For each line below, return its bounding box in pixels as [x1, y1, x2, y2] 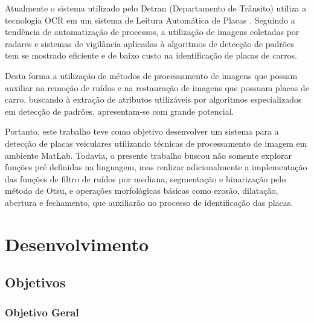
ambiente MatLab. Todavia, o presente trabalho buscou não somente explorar [5, 149, 292, 161]
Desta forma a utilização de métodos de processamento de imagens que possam [5, 69, 298, 82]
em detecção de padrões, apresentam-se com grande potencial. [5, 104, 234, 117]
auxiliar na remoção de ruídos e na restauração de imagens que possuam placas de [5, 81, 309, 94]
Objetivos [5, 273, 66, 292]
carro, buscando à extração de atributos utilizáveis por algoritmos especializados [5, 93, 302, 106]
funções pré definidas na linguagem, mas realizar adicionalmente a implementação [5, 161, 307, 173]
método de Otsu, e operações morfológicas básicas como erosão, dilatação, [5, 184, 278, 197]
